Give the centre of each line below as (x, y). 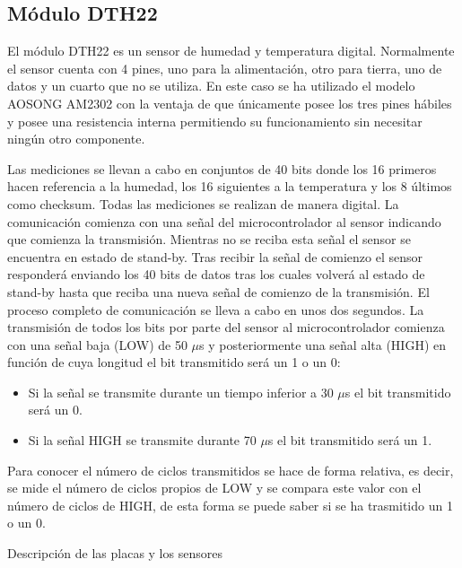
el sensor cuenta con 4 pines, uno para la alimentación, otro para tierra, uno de (225, 68)
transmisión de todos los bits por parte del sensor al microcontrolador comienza (226, 327)
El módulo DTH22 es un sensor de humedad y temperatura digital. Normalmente (231, 51)
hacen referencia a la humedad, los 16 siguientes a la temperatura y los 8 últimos (230, 186)
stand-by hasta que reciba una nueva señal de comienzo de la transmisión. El (218, 291)
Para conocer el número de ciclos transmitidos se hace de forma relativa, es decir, (231, 470)
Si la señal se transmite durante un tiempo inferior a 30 (181, 392)
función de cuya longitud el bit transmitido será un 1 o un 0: (174, 362)
